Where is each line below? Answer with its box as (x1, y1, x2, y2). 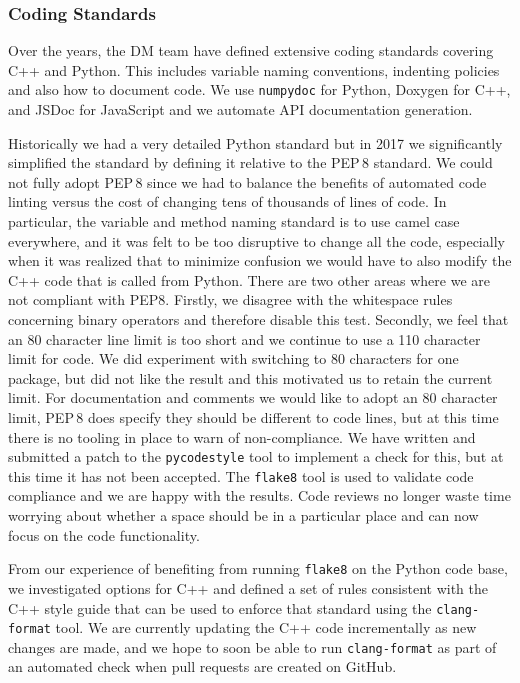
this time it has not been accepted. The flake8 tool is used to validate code (8, 465, 474, 486)
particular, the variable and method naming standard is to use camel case (8, 211, 460, 232)
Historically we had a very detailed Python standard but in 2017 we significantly (8, 132, 503, 153)
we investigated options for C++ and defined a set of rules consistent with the (8, 577, 489, 598)
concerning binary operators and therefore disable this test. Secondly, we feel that (8, 309, 509, 329)
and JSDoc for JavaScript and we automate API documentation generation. (8, 99, 473, 120)
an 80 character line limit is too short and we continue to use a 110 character (8, 328, 481, 349)
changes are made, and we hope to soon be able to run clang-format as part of (8, 636, 497, 657)
